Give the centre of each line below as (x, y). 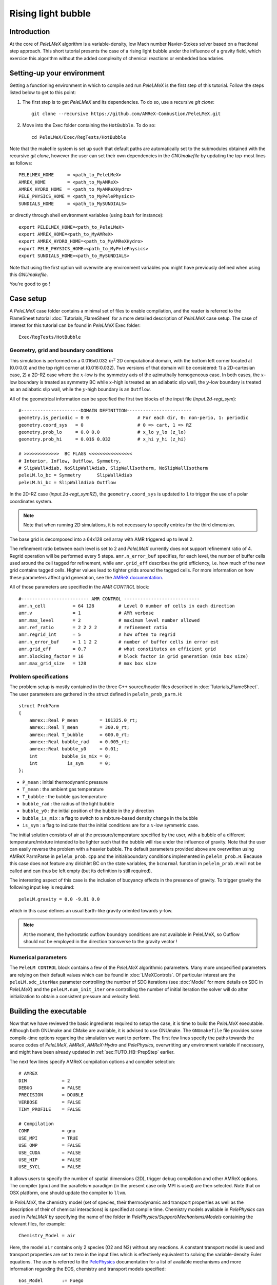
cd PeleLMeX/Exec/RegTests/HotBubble (79, 137)
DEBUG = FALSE (50, 1088)
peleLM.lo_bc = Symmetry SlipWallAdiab (76, 475)
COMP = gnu (47, 1131)
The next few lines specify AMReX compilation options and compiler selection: (92, 1061)
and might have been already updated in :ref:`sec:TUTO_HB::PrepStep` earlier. (92, 1052)
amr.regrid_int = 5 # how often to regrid (97, 635)
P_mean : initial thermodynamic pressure (65, 782)
